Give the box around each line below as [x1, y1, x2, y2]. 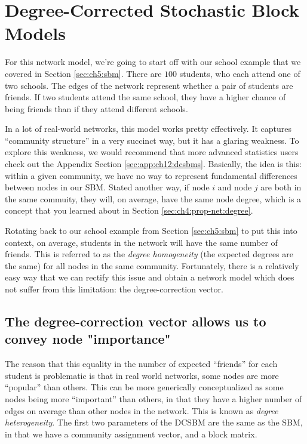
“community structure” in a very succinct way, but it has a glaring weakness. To [5, 134, 299, 146]
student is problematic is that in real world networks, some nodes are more [5, 369, 279, 381]
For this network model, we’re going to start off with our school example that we [5, 55, 301, 68]
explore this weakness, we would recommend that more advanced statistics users [5, 146, 299, 158]
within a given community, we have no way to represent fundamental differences [5, 169, 297, 181]
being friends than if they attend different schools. [5, 102, 188, 115]
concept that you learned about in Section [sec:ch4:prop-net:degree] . [5, 204, 253, 217]
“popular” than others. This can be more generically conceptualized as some [5, 381, 284, 393]
